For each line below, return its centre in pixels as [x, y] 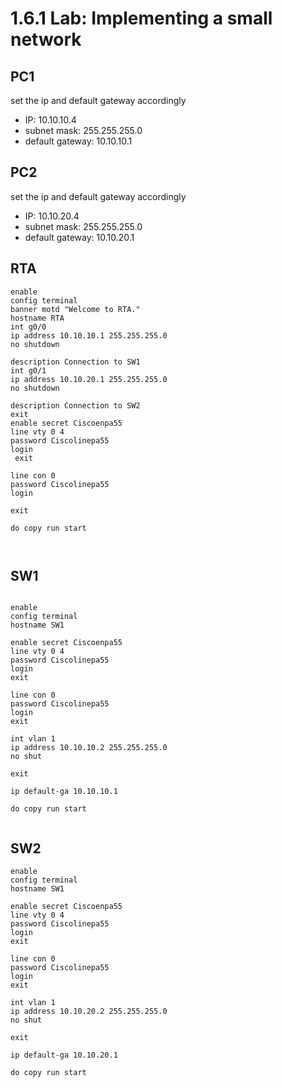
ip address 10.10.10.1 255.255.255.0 [89, 335]
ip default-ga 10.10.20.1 [64, 1055]
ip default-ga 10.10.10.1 [64, 792]
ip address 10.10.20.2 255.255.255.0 [89, 1012]
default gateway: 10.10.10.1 [78, 141]
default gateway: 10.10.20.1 [79, 237]
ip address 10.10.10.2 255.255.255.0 [89, 748]
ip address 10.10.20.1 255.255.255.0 [89, 379]
